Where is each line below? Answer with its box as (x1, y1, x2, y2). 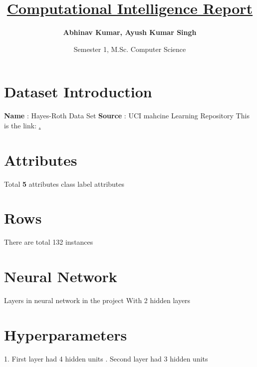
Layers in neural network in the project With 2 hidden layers (4, 295, 191, 305)
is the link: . (4, 120, 41, 130)
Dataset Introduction (4, 81, 152, 102)
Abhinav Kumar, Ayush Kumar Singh (63, 27, 197, 37)
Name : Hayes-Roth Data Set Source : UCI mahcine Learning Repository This (4, 110, 250, 121)
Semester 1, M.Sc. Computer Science (73, 43, 186, 54)
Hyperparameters (4, 324, 127, 345)
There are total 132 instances (4, 237, 93, 247)
